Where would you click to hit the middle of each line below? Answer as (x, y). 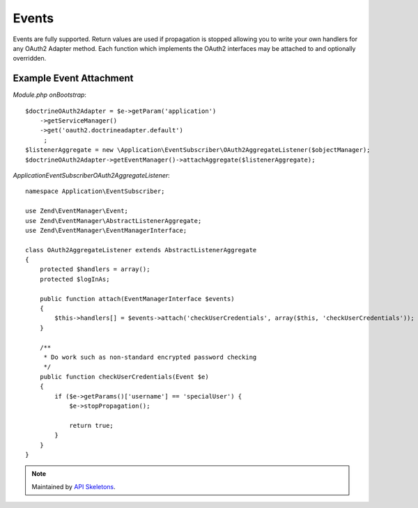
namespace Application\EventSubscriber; (95, 191)
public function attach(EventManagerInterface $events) (137, 299)
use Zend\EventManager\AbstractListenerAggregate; (114, 221)
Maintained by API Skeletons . (74, 486)
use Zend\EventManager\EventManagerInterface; (106, 230)
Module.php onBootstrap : (50, 95)
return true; (92, 425)
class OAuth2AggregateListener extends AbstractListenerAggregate (141, 250)
